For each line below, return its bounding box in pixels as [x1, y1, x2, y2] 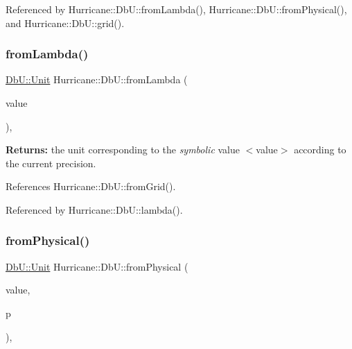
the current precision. [6, 155, 96, 170]
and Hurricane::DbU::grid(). [6, 15, 125, 30]
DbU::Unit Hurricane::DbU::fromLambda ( [6, 72, 188, 87]
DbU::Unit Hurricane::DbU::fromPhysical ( [6, 259, 188, 273]
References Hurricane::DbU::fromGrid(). [6, 179, 176, 194]
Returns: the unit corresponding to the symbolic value [6, 142, 240, 157]
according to [294, 142, 346, 157]
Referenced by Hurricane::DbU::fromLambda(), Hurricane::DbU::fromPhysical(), [6, 2, 347, 16]
